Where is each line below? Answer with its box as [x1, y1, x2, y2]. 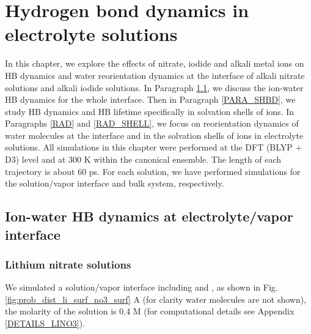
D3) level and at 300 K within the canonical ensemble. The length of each [5, 153, 282, 166]
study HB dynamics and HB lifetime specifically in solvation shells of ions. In [5, 105, 295, 117]
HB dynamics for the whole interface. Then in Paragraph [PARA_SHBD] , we [5, 93, 296, 106]
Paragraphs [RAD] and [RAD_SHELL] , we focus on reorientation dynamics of [5, 117, 299, 130]
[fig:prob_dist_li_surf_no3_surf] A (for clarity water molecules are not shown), [5, 292, 307, 305]
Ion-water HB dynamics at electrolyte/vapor [5, 207, 293, 226]
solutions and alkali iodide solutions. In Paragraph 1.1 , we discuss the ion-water [5, 81, 304, 94]
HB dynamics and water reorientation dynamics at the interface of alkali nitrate [5, 69, 305, 81]
